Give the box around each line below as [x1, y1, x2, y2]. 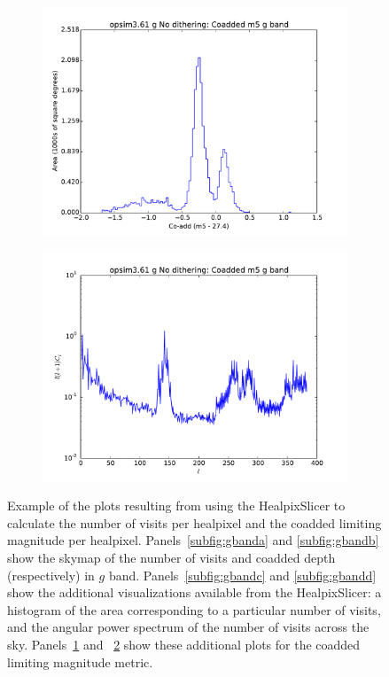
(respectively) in [7, 565, 95, 584]
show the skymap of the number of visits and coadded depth [7, 548, 336, 566]
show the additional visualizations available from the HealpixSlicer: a [7, 583, 382, 602]
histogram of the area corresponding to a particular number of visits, [7, 600, 381, 619]
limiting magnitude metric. [7, 652, 153, 671]
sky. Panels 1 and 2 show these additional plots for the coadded [7, 634, 361, 653]
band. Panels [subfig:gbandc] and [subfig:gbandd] [108, 565, 377, 584]
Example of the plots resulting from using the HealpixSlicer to [7, 496, 346, 515]
